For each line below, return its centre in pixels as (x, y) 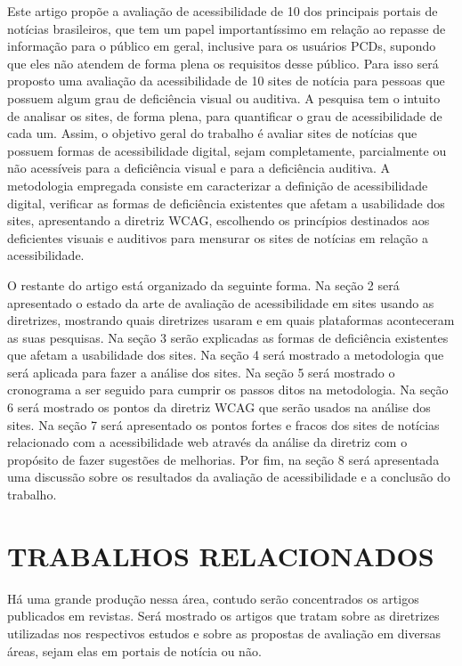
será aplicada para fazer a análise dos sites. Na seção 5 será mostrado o (201, 372)
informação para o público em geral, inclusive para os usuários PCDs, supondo (222, 46)
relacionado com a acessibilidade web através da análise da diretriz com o (207, 442)
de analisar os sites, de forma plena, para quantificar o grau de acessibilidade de (225, 115)
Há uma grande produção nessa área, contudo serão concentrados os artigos (213, 598)
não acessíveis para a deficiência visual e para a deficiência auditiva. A (199, 168)
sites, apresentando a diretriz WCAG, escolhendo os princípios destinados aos (219, 220)
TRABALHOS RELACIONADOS (221, 555)
